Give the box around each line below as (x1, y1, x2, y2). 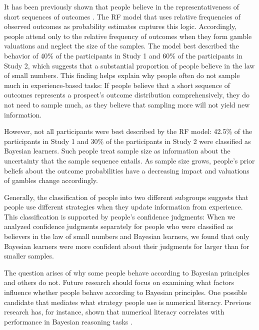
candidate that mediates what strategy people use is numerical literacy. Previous (4, 296, 251, 307)
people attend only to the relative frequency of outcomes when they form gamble (4, 30, 252, 41)
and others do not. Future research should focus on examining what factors (4, 277, 234, 287)
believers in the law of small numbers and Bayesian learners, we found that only (4, 231, 249, 241)
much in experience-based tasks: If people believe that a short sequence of (4, 79, 230, 90)
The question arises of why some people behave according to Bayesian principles (4, 267, 250, 277)
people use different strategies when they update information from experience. (4, 201, 243, 212)
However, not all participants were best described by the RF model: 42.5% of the (4, 126, 252, 136)
